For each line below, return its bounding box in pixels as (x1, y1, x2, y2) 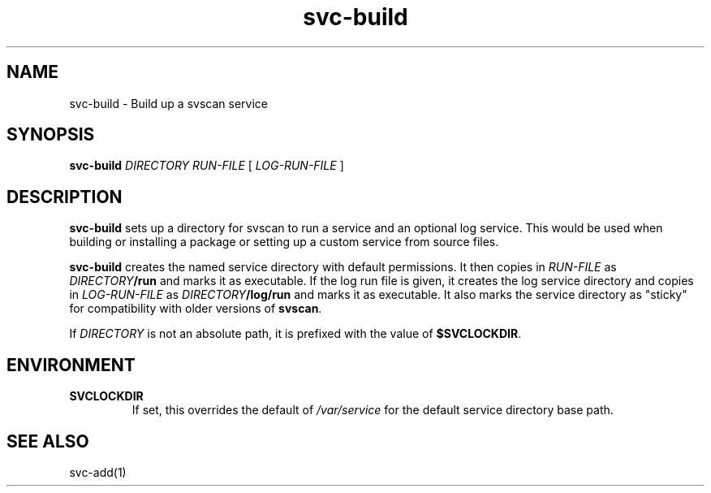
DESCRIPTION (6, 186, 123, 207)
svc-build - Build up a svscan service (69, 96, 268, 110)
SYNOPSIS (6, 124, 95, 145)
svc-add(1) (69, 465, 127, 479)
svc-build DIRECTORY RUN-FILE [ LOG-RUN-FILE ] (69, 158, 344, 173)
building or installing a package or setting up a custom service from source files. (69, 235, 499, 249)
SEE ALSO (6, 430, 89, 452)
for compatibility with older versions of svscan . (69, 301, 322, 316)
